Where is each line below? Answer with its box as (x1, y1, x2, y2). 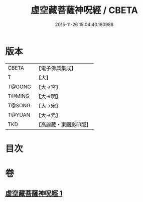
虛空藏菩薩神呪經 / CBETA (31, 5, 138, 16)
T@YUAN (8, 111, 31, 118)
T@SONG (8, 102, 31, 109)
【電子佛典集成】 (36, 65, 76, 72)
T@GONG (8, 83, 31, 90)
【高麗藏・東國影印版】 (36, 121, 91, 128)
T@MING (8, 92, 30, 99)
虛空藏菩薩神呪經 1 (5, 189, 63, 198)
